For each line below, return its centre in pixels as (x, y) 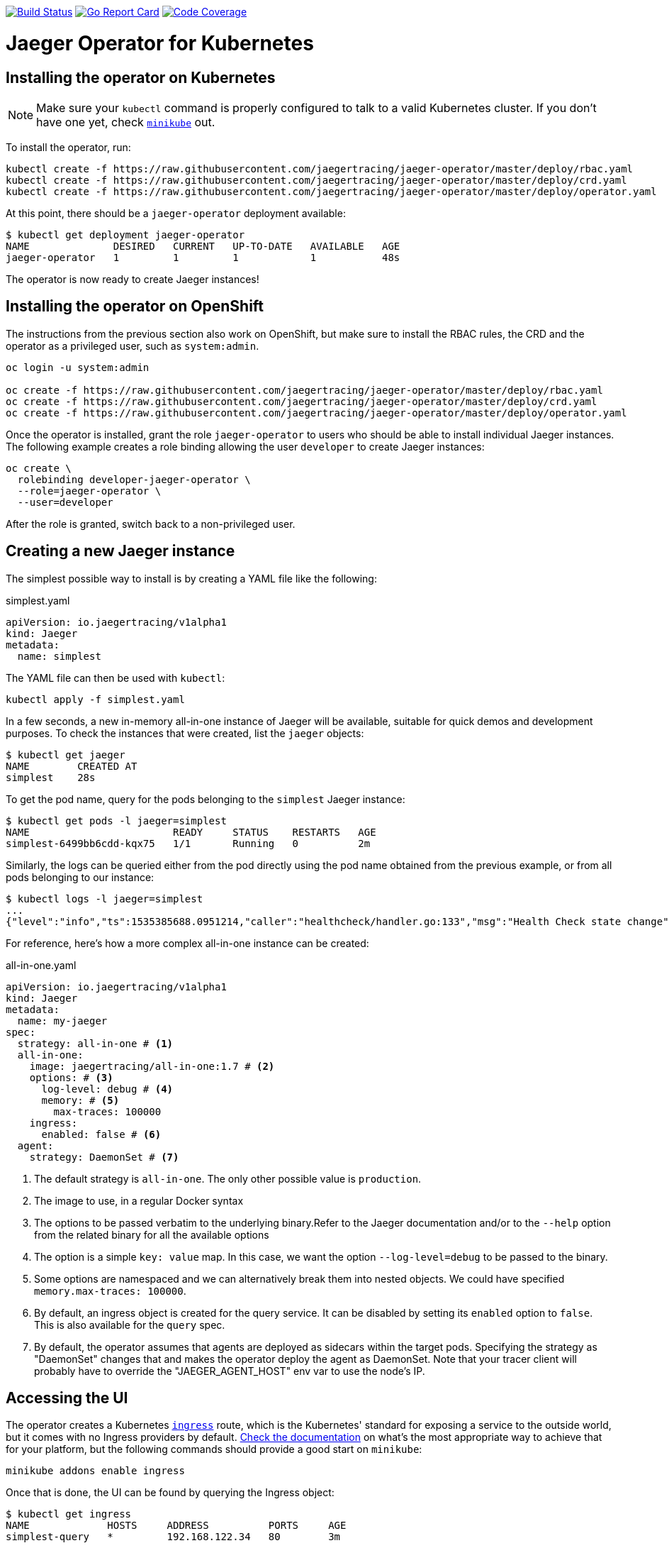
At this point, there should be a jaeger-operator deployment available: (176, 213)
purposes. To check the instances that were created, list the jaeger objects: (185, 733)
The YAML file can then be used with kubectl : (116, 678)
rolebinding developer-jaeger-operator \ (134, 479)
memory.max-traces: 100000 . (110, 1290)
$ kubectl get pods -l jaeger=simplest (116, 820)
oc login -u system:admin (78, 367)
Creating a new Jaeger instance (120, 551)
